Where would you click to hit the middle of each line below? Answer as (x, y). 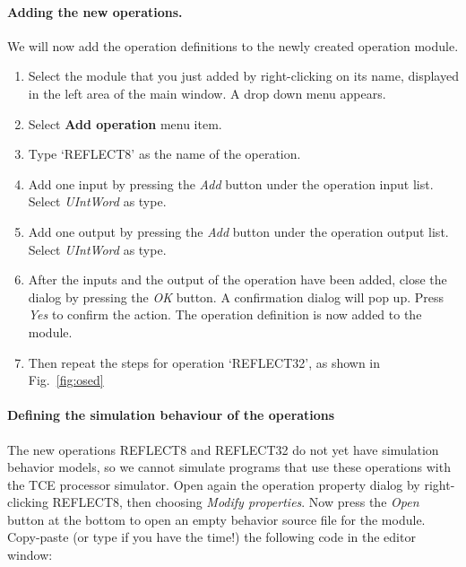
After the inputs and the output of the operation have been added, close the (237, 279)
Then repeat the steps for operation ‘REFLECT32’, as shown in (204, 362)
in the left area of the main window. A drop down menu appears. (207, 93)
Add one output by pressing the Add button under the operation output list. (238, 231)
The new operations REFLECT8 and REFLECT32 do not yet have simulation (223, 449)
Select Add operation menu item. (125, 123)
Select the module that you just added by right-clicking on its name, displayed (243, 76)
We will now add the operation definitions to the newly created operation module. (233, 45)
